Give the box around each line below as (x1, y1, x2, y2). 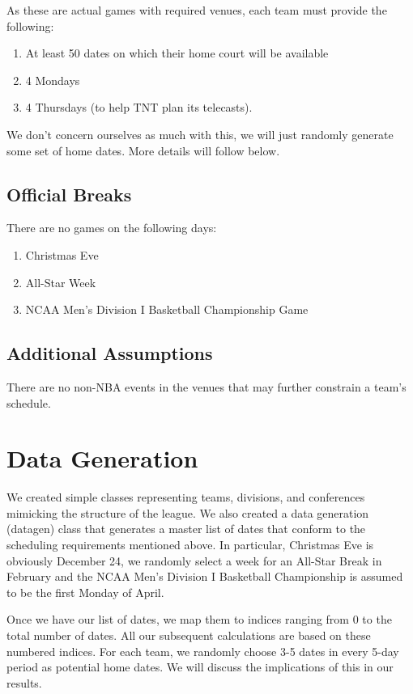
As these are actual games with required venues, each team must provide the (6, 2, 387, 18)
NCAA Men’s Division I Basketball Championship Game (25, 301, 309, 318)
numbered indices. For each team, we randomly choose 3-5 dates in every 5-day (6, 642, 399, 659)
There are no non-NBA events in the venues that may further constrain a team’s (6, 378, 407, 395)
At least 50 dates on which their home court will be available (25, 44, 329, 61)
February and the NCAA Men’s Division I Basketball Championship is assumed (6, 568, 403, 585)
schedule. (6, 394, 51, 411)
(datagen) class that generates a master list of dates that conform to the (6, 520, 366, 537)
